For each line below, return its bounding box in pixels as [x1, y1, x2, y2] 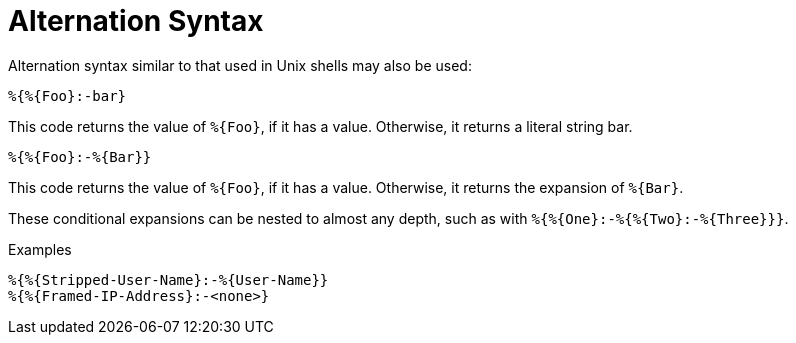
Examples [8, 240, 72, 258]
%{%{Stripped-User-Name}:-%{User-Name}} [8, 271, 329, 288]
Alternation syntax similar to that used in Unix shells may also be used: [8, 56, 472, 74]
